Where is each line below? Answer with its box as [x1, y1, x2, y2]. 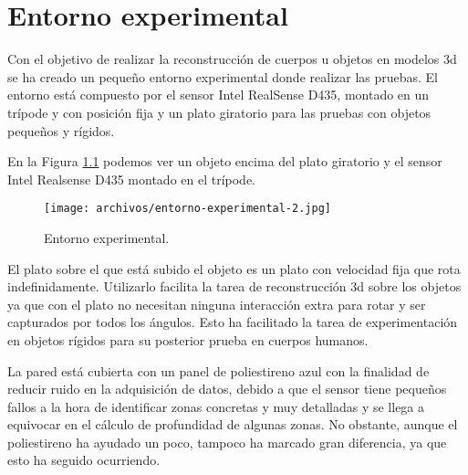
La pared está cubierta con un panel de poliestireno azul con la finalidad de [7, 361, 430, 380]
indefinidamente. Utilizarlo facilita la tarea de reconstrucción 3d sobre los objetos [7, 277, 462, 296]
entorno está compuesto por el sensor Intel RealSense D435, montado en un [7, 85, 430, 104]
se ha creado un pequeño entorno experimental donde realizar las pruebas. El [7, 67, 439, 86]
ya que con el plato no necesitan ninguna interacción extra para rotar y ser [7, 294, 426, 313]
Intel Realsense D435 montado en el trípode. [7, 169, 256, 188]
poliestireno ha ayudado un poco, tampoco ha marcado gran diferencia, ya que [7, 432, 447, 451]
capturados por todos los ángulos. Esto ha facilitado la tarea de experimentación [7, 312, 458, 332]
